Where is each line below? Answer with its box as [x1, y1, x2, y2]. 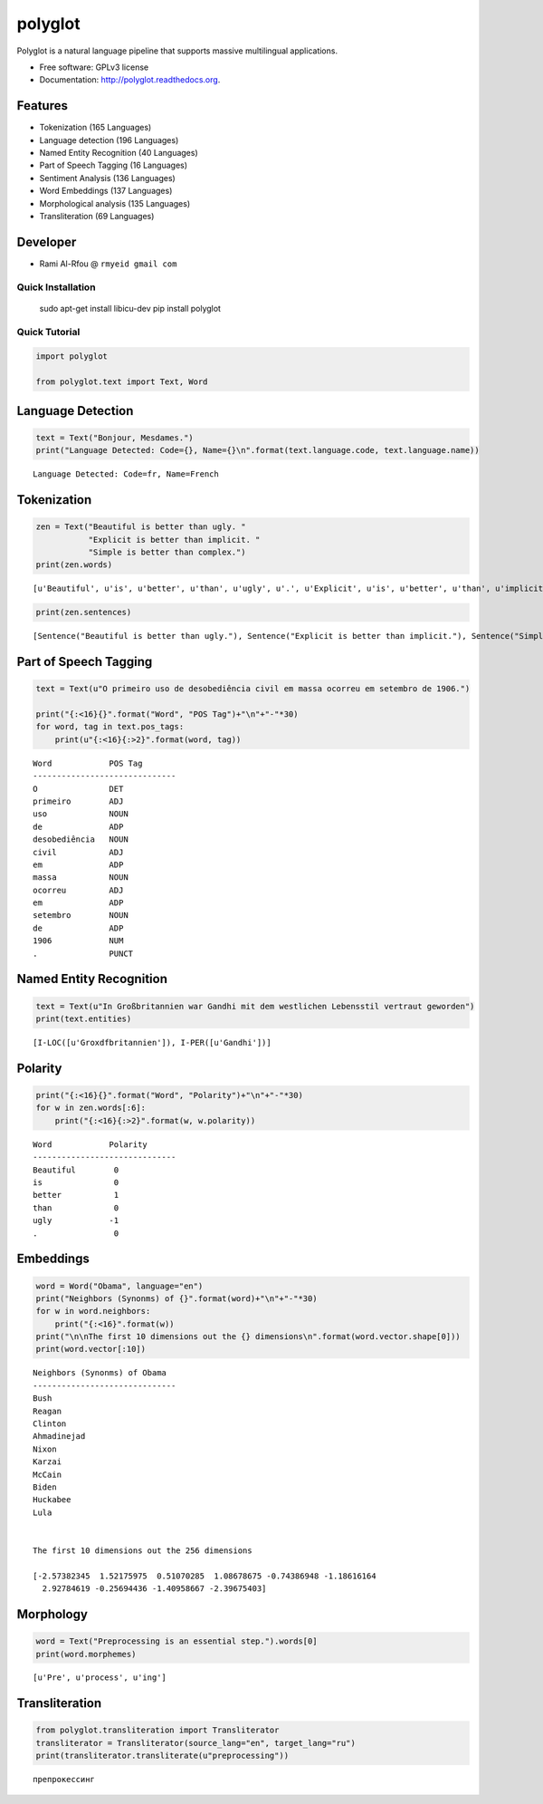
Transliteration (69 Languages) [39, 210, 155, 221]
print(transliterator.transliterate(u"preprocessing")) [35, 1751, 290, 1761]
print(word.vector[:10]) [35, 1344, 147, 1355]
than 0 [33, 1202, 119, 1213]
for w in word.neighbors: [35, 1306, 151, 1317]
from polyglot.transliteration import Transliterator [35, 1725, 280, 1735]
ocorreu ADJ [33, 884, 124, 895]
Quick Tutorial [16, 325, 81, 338]
